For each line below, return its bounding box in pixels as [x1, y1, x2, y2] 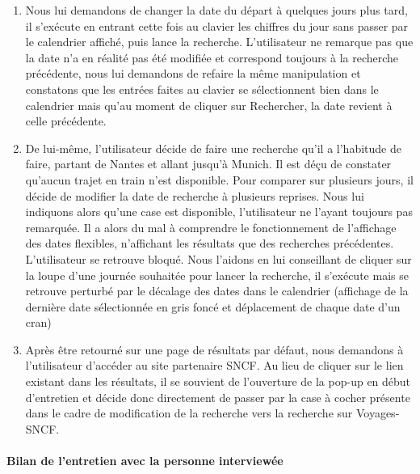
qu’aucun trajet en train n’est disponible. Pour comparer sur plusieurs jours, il [25, 171, 414, 188]
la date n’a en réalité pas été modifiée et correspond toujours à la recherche [25, 49, 399, 66]
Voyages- [355, 404, 400, 421]
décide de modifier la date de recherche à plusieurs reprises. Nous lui [25, 187, 364, 204]
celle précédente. [25, 112, 107, 129]
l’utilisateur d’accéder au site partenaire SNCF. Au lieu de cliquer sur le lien [25, 357, 404, 374]
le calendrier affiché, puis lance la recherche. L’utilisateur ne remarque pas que [25, 33, 414, 50]
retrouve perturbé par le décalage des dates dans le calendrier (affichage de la [25, 282, 409, 299]
